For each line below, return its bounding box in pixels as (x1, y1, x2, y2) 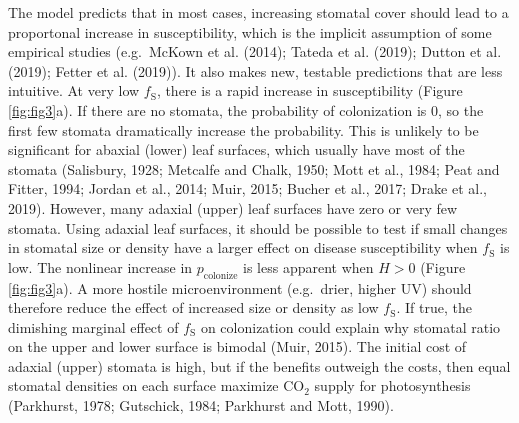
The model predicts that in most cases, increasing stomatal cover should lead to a (8, 2, 509, 22)
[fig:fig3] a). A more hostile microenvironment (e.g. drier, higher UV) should (8, 277, 472, 298)
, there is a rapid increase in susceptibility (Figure (156, 80, 463, 101)
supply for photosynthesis (314, 375, 471, 396)
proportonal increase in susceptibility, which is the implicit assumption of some (8, 21, 492, 42)
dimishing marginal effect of (8, 316, 179, 337)
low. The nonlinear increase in (8, 256, 193, 277)
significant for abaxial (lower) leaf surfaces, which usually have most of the (8, 139, 465, 160)
